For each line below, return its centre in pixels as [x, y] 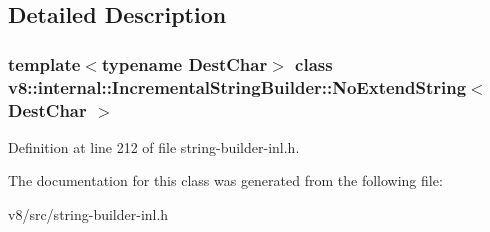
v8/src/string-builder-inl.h [88, 214]
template [44, 63]
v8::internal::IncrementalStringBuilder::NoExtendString [237, 86]
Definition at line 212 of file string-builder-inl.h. [154, 146]
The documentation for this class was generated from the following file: [225, 180]
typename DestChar [184, 63]
